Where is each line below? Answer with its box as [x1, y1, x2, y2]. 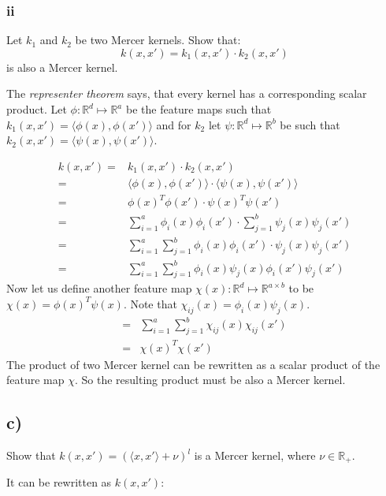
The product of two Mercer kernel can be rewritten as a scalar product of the [6, 356, 380, 372]
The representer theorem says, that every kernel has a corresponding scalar [6, 85, 367, 102]
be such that [280, 116, 340, 132]
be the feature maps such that [125, 101, 272, 117]
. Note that [123, 295, 177, 311]
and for [156, 116, 191, 132]
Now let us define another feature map [6, 280, 192, 296]
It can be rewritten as [6, 474, 112, 490]
